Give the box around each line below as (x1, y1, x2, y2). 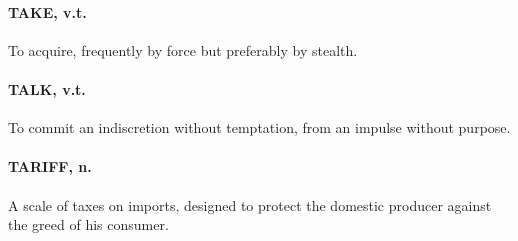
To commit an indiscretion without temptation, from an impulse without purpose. (8, 117, 511, 138)
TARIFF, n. (8, 156, 92, 177)
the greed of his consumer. (8, 214, 169, 235)
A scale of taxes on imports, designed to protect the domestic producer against (8, 194, 492, 215)
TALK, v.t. (8, 78, 86, 99)
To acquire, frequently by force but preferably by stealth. (8, 39, 358, 60)
